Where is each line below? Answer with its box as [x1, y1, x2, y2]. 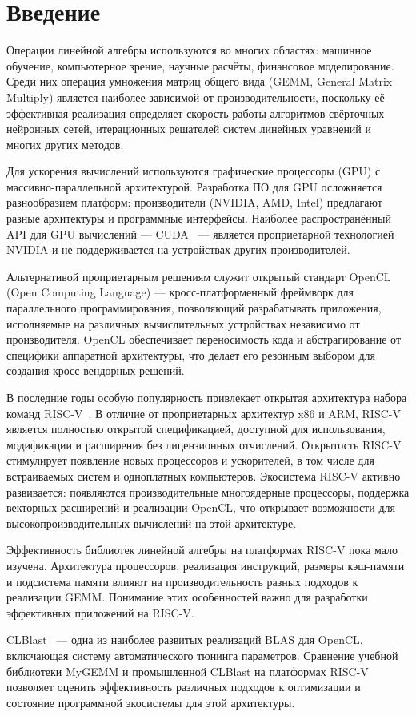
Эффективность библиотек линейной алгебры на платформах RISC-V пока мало [6, 541, 398, 558]
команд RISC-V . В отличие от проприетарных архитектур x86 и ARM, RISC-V [6, 404, 401, 421]
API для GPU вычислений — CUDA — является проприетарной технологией [6, 225, 394, 242]
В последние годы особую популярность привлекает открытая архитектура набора [6, 389, 407, 405]
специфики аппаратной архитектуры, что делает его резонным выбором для [6, 346, 375, 363]
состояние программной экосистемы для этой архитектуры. [6, 694, 295, 710]
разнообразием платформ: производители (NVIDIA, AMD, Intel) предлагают [6, 194, 382, 211]
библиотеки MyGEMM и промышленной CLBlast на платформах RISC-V [6, 662, 369, 679]
